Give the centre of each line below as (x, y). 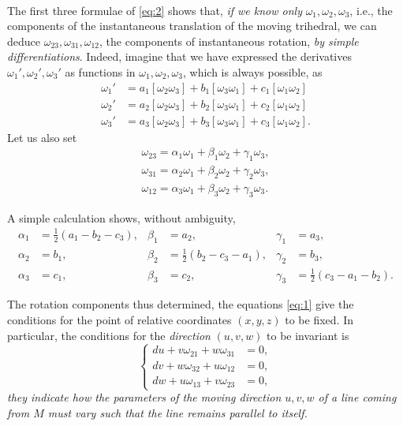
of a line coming (357, 397)
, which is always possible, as (253, 71)
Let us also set (42, 137)
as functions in (100, 71)
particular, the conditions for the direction (109, 335)
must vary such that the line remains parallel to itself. (177, 412)
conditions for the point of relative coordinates (119, 319)
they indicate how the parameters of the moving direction (144, 397)
